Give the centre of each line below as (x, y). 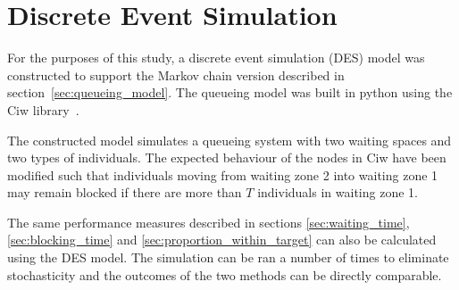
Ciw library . (43, 109)
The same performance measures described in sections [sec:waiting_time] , (209, 222)
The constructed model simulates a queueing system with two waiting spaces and (229, 140)
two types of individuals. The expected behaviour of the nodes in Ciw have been (227, 157)
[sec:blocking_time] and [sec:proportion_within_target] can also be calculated (222, 240)
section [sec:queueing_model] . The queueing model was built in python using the (230, 92)
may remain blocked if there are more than (125, 192)
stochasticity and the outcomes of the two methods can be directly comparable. (225, 274)
